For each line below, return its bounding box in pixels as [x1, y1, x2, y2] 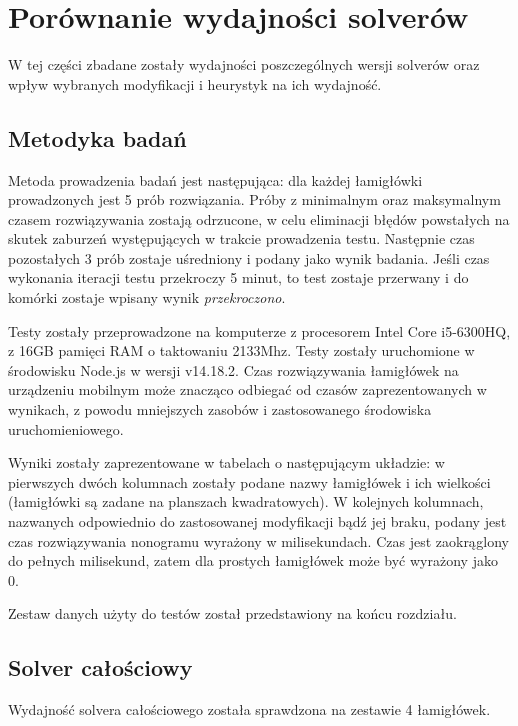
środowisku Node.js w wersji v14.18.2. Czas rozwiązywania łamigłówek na [8, 359, 459, 380]
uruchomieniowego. [8, 418, 124, 439]
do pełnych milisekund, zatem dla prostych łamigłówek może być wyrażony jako [8, 550, 498, 571]
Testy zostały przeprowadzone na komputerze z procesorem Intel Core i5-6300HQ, [8, 320, 511, 341]
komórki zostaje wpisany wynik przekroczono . [8, 287, 286, 308]
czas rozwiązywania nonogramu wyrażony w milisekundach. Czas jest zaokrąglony [8, 530, 509, 551]
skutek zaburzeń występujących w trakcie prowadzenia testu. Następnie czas [8, 228, 475, 249]
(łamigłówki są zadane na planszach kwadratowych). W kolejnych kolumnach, [8, 491, 484, 512]
